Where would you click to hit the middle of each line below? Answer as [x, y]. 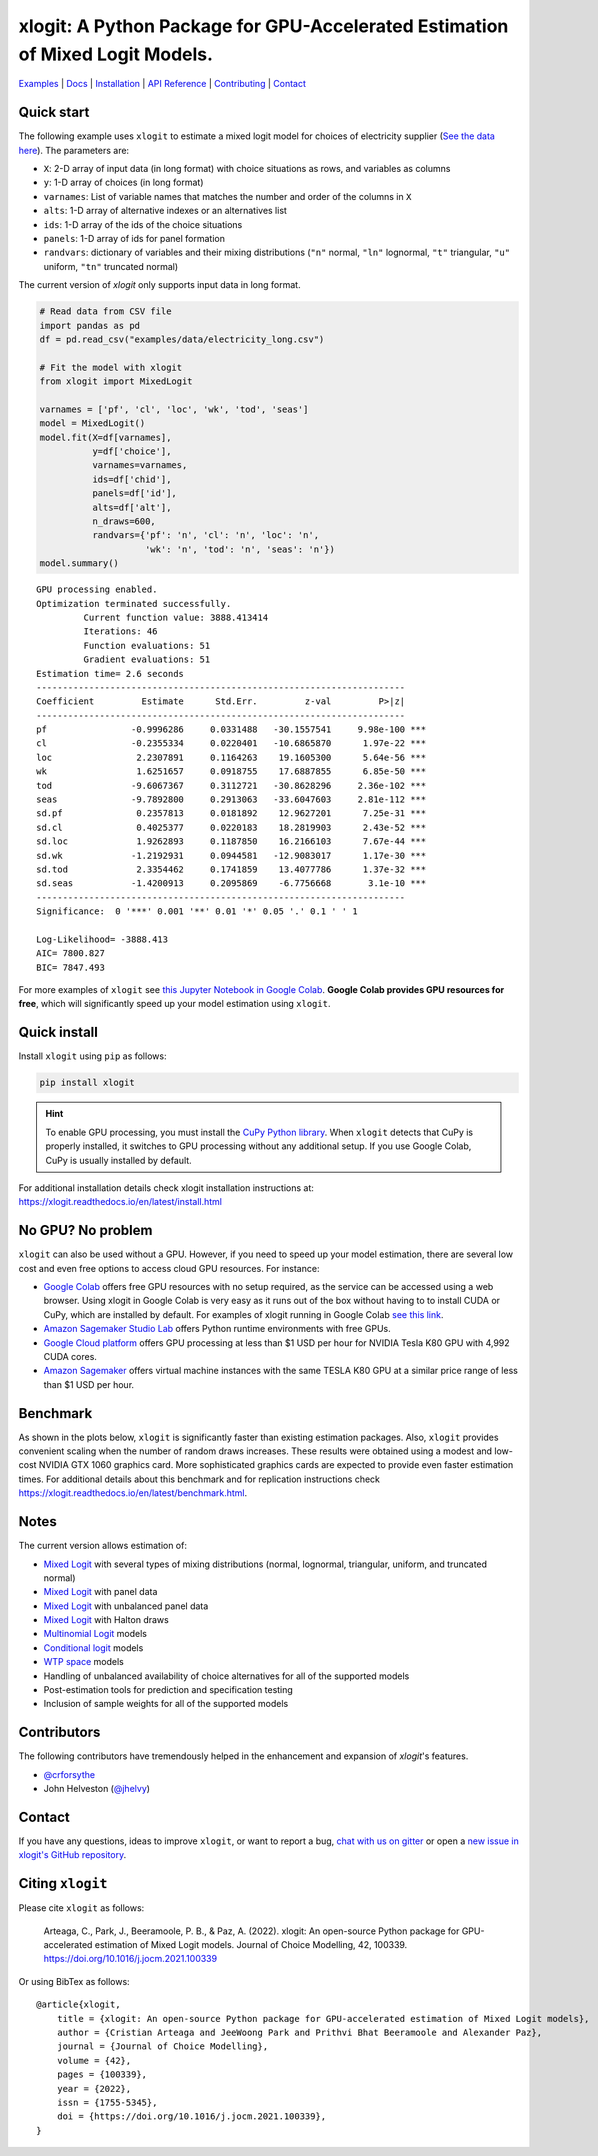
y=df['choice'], [131, 451]
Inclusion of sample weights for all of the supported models [166, 1704]
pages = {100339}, [102, 2074]
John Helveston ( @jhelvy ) [96, 1789]
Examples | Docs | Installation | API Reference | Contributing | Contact [162, 84]
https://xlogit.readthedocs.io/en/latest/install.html [120, 1202]
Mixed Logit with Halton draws [106, 1620]
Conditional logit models [93, 1647]
